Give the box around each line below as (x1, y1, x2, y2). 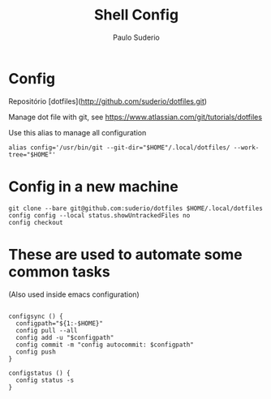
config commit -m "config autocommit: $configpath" (15, 341, 195, 349)
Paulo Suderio (113, 32, 160, 42)
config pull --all (15, 326, 79, 334)
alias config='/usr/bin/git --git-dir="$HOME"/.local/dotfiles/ (8, 144, 230, 152)
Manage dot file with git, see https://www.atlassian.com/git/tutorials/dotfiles (8, 112, 262, 122)
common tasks (8, 262, 111, 281)
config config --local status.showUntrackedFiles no (8, 211, 191, 220)
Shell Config (93, 6, 179, 24)
